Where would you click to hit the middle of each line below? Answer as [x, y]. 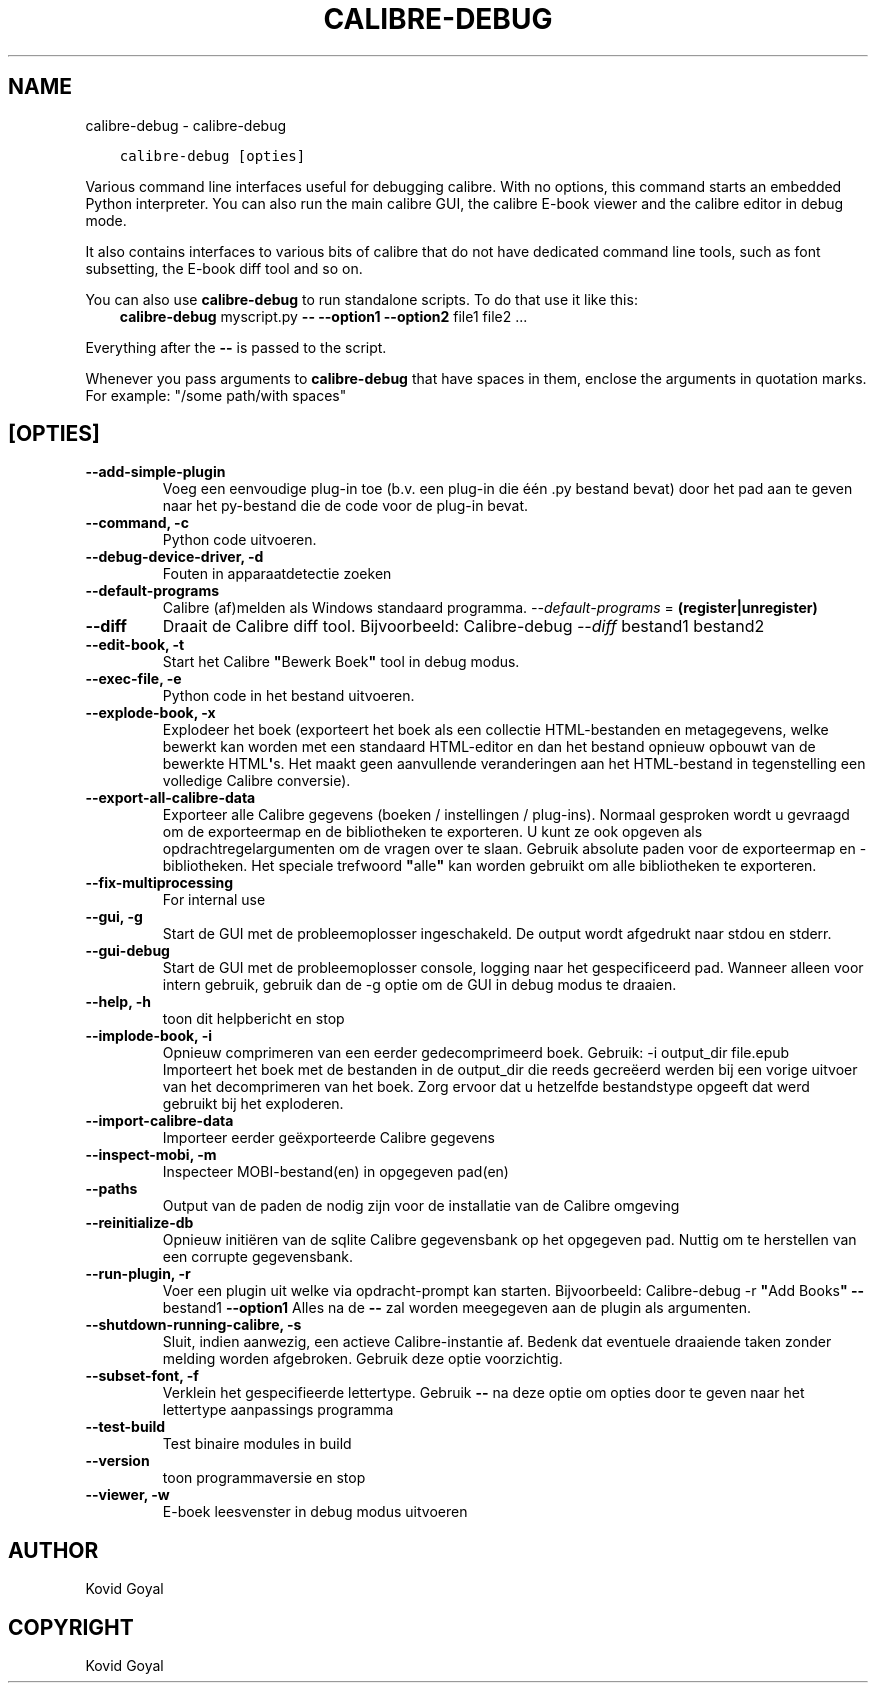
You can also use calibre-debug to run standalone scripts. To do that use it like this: [361, 299]
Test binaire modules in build [257, 1444]
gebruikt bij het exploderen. [253, 1104]
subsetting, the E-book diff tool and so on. [224, 268]
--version [117, 1461]
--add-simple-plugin [155, 472]
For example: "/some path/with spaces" [216, 395]
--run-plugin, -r [138, 1274]
